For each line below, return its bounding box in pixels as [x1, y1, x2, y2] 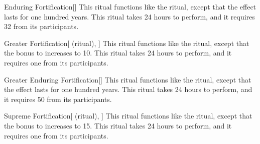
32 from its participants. [4, 21, 79, 31]
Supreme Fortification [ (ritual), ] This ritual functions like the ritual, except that [4, 110, 252, 121]
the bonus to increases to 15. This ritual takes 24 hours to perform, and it [4, 120, 232, 130]
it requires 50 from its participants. [4, 93, 112, 104]
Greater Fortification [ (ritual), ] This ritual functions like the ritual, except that [4, 37, 249, 48]
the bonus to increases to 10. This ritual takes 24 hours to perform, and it [4, 47, 232, 58]
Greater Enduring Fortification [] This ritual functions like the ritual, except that [4, 74, 251, 84]
